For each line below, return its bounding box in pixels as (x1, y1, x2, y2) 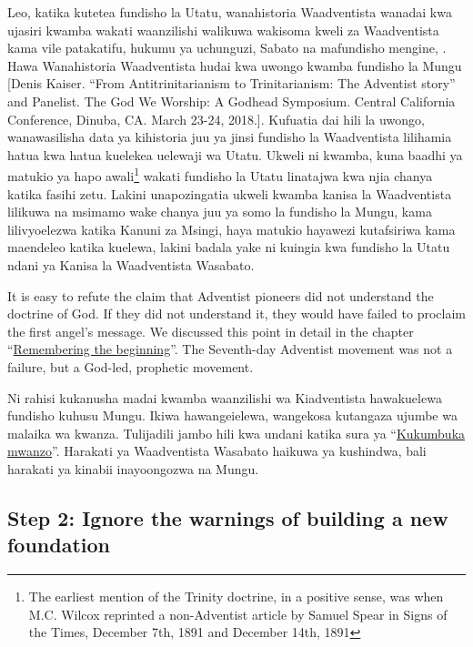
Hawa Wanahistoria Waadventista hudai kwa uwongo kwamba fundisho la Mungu (7, 56, 462, 75)
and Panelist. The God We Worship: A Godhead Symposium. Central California (7, 91, 456, 110)
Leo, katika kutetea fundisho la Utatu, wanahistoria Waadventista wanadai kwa (7, 3, 452, 21)
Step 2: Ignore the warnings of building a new (7, 503, 448, 531)
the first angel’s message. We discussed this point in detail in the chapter (7, 321, 414, 340)
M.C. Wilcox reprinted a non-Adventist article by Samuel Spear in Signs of (28, 604, 448, 623)
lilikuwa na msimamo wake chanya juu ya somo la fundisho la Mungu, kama (7, 202, 432, 221)
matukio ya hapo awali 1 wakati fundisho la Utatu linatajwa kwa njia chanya (7, 164, 433, 185)
